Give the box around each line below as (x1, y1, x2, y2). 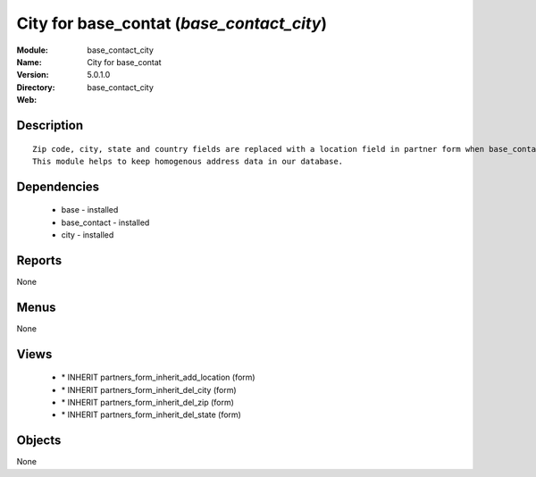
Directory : (16, 81, 55, 93)
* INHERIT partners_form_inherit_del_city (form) (61, 384, 237, 395)
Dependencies (16, 179, 100, 194)
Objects (16, 433, 62, 448)
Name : (16, 56, 42, 67)
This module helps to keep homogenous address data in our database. (32, 156, 344, 166)
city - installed (61, 230, 114, 240)
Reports (16, 253, 63, 268)
